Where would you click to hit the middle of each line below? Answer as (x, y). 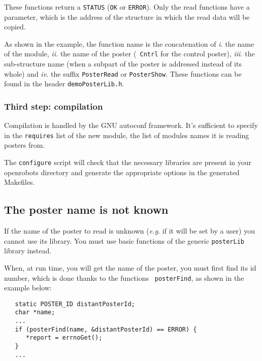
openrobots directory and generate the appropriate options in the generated (122, 172)
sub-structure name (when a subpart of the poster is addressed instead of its (123, 64)
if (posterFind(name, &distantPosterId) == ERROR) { (106, 329)
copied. (15, 27)
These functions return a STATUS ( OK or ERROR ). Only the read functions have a (127, 7)
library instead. (28, 251)
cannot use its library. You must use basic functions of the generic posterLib (124, 240)
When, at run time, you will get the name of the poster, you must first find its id (130, 267)
